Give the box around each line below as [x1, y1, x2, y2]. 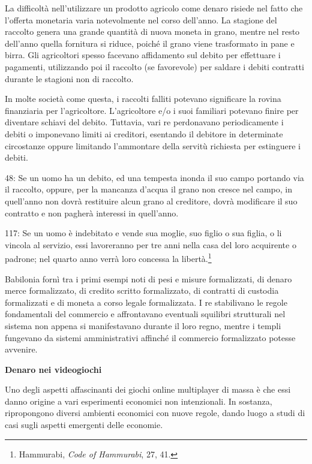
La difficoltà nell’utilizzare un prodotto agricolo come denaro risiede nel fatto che [5, 2, 303, 14]
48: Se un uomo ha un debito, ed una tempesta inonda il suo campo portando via [5, 171, 304, 183]
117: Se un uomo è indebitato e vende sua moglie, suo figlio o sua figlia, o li [5, 227, 282, 239]
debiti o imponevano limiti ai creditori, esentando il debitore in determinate [5, 127, 283, 140]
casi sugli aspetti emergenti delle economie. [5, 418, 163, 431]
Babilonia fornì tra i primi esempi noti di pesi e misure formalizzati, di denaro [5, 272, 292, 285]
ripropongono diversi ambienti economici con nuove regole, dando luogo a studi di [5, 406, 305, 419]
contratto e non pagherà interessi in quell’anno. [5, 206, 179, 219]
